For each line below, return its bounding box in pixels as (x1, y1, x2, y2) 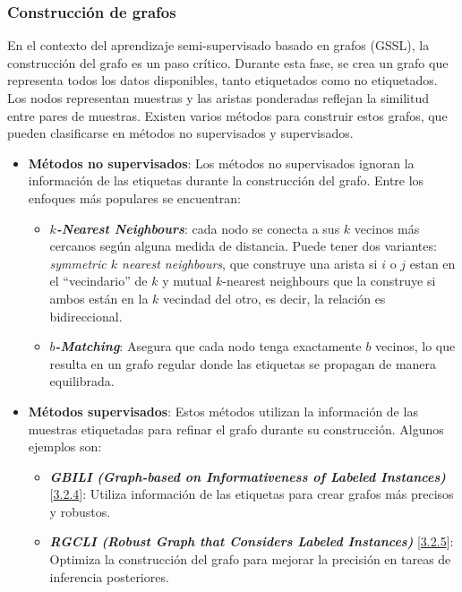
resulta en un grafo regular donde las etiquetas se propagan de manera (49, 354, 437, 373)
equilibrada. (49, 372, 115, 390)
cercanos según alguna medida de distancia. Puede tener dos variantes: (49, 236, 437, 255)
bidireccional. (49, 306, 123, 325)
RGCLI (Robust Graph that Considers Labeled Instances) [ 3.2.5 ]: (49, 532, 454, 551)
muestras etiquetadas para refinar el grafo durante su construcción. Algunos (28, 419, 444, 438)
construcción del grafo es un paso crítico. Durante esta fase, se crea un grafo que (7, 53, 449, 72)
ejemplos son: (28, 437, 102, 456)
